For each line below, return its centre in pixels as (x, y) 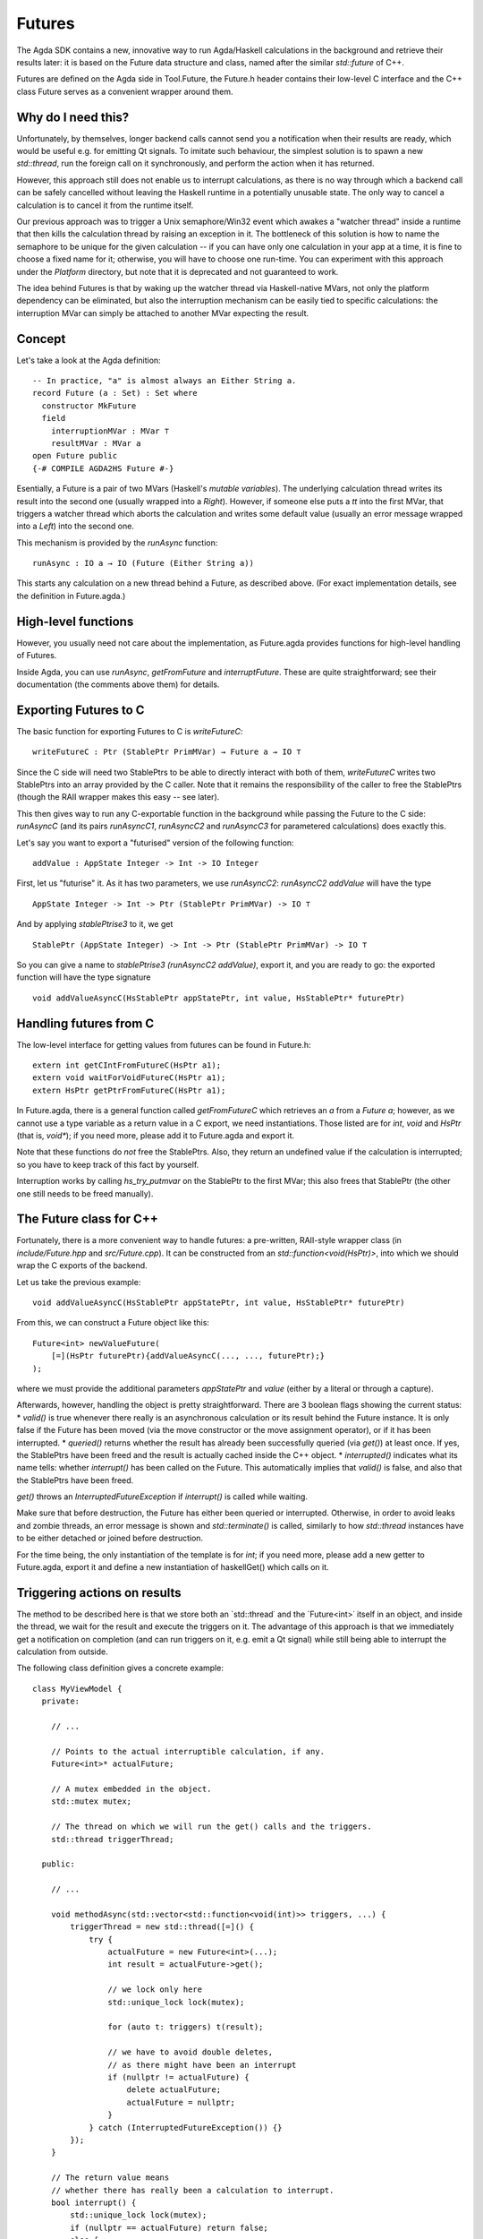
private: (61, 1701)
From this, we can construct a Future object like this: (113, 1323)
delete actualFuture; (174, 2090)
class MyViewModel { (77, 1689)
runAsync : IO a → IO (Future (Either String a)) (144, 563)
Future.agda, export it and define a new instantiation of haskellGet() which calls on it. (173, 1567)
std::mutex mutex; (91, 1801)
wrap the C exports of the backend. (82, 1265)
